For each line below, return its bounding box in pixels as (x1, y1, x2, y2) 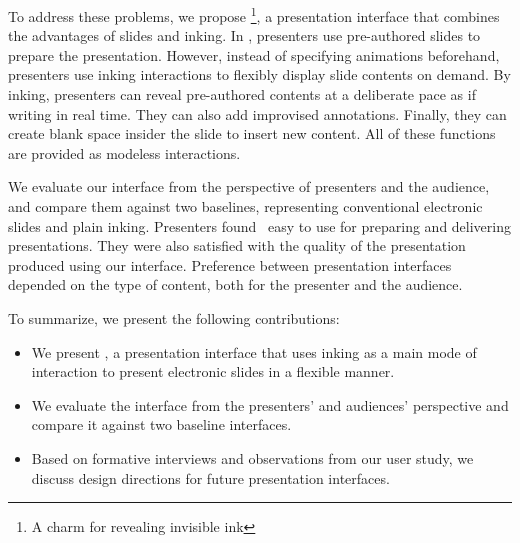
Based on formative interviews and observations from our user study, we (31, 447, 474, 468)
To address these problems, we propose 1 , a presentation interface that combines (8, 3, 500, 26)
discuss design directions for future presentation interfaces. (31, 467, 390, 488)
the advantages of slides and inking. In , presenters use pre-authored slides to (8, 25, 481, 46)
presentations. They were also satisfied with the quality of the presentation (8, 235, 466, 256)
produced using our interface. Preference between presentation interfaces (8, 254, 452, 275)
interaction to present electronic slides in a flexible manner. (31, 361, 395, 382)
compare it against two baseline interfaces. (31, 414, 292, 435)
